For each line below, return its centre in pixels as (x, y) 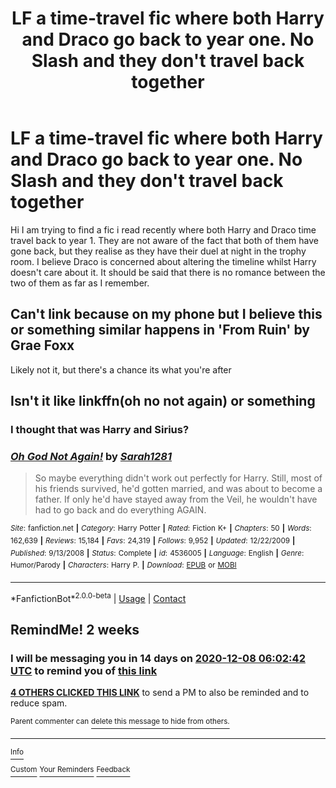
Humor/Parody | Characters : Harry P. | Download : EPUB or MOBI (123, 565)
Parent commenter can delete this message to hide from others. (120, 722)
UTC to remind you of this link (84, 670)
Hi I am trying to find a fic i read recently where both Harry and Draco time (163, 229)
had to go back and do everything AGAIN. (120, 510)
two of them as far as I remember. (80, 283)
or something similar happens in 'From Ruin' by (160, 330)
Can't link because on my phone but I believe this (166, 314)
